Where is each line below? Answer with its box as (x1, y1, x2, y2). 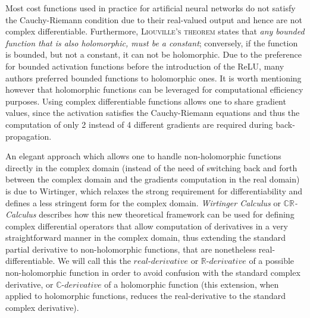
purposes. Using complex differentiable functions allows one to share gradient (5, 95, 286, 107)
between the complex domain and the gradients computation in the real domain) (5, 173, 300, 185)
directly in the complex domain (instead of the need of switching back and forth (5, 161, 298, 174)
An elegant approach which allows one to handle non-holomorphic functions (5, 150, 281, 162)
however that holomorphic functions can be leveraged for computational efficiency (5, 83, 303, 96)
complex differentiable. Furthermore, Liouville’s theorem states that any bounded (5, 25, 305, 37)
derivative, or (5, 278, 54, 290)
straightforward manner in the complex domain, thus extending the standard (5, 231, 286, 244)
